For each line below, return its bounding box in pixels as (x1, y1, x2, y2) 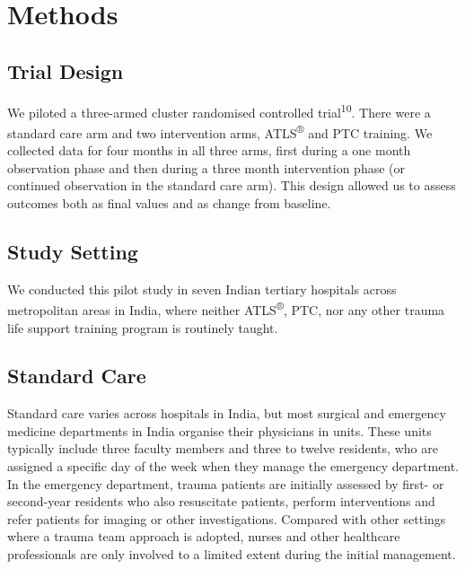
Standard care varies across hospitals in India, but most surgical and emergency (7, 404, 446, 423)
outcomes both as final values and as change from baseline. (7, 193, 331, 212)
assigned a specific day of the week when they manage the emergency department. (7, 457, 460, 476)
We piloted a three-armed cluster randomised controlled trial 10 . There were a (7, 100, 431, 121)
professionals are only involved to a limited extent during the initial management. (7, 545, 456, 564)
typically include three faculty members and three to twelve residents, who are (7, 439, 438, 458)
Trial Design (7, 57, 124, 84)
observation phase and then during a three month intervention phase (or (7, 158, 406, 177)
